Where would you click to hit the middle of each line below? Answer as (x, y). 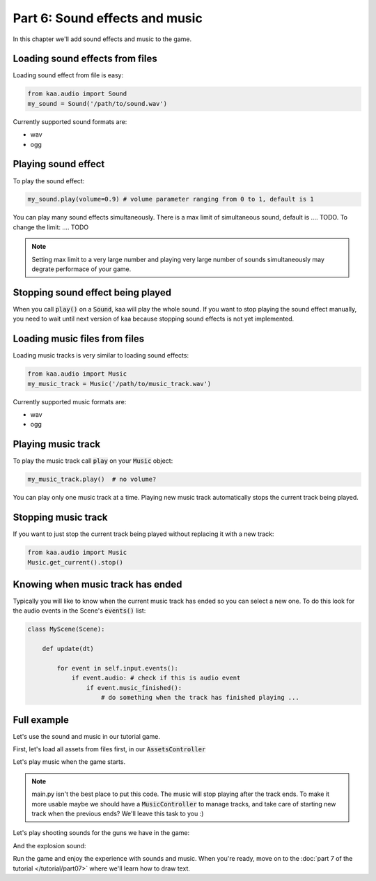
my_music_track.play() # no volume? (92, 480)
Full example (41, 720)
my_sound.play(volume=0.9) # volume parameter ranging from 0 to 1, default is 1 (171, 199)
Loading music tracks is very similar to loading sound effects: (101, 355)
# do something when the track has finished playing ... (200, 698)
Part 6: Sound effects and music (108, 18)
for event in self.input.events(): (118, 668)
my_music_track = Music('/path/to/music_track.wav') (119, 384)
